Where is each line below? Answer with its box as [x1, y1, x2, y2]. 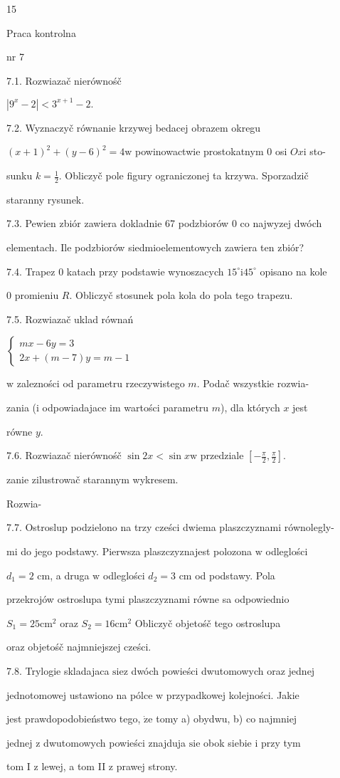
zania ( [6, 400, 36, 415]
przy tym [261, 735, 301, 750]
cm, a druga [37, 567, 90, 582]
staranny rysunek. [6, 191, 85, 206]
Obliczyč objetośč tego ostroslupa [134, 615, 281, 630]
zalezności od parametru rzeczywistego [16, 376, 185, 391]
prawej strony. [116, 759, 178, 774]
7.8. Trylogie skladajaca [6, 663, 110, 678]
